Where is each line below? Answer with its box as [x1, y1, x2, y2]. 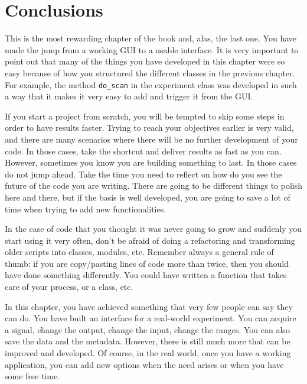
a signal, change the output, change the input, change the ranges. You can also [5, 323, 290, 335]
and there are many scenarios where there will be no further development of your [5, 133, 298, 145]
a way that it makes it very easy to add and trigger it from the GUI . [5, 90, 253, 102]
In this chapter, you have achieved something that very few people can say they [5, 300, 293, 312]
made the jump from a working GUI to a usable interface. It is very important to [5, 43, 299, 56]
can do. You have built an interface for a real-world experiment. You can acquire [5, 312, 296, 324]
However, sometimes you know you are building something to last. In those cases [5, 156, 297, 169]
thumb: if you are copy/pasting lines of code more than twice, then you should [5, 257, 289, 269]
